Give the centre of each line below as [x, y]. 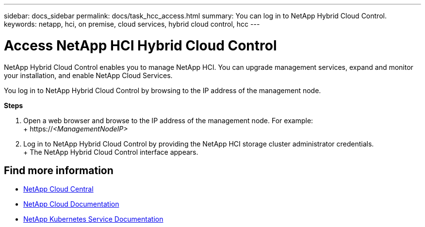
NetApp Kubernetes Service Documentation [93, 219]
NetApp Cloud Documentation [71, 204]
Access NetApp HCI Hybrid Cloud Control [140, 45]
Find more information [59, 170]
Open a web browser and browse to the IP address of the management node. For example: [168, 120]
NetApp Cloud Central [58, 189]
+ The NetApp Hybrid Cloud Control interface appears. [111, 152]
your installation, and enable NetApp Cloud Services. [88, 75]
